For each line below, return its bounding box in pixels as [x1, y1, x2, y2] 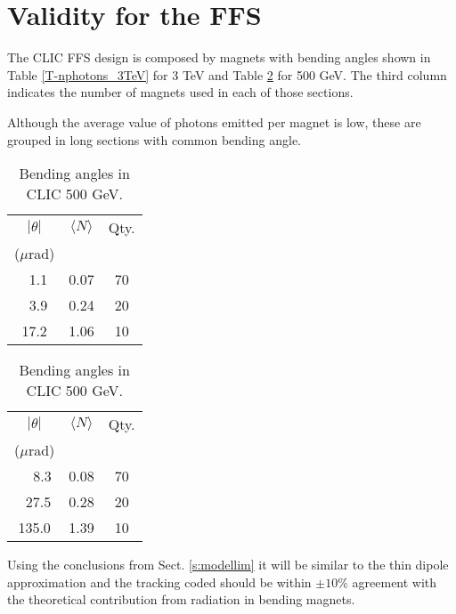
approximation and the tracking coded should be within [7, 572, 312, 591]
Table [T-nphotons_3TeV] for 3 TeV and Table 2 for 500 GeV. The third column [7, 65, 447, 84]
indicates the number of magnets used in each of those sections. [7, 83, 354, 101]
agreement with [352, 572, 437, 591]
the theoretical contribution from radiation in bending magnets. [7, 590, 355, 609]
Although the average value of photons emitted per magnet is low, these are [7, 112, 421, 131]
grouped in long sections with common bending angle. [7, 130, 301, 149]
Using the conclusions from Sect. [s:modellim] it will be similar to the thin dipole [7, 555, 449, 574]
